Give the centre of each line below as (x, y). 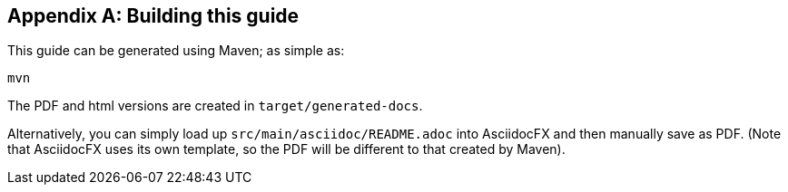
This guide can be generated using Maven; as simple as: (176, 51)
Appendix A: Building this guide (153, 16)
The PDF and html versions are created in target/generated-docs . (215, 106)
